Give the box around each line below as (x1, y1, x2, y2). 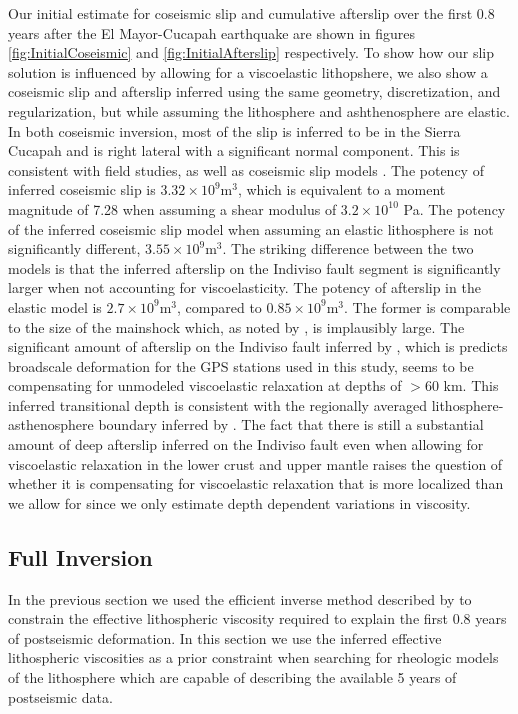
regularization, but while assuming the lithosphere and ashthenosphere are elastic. (8, 100, 510, 121)
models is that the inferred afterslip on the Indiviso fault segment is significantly (8, 257, 501, 278)
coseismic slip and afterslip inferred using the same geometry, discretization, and (8, 81, 501, 102)
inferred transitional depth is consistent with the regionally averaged (8, 394, 427, 415)
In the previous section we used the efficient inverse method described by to (8, 588, 472, 609)
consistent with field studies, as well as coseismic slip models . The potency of (8, 159, 484, 180)
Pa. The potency (403, 198, 506, 219)
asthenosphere (8, 414, 94, 435)
